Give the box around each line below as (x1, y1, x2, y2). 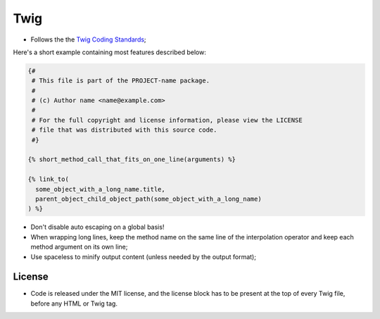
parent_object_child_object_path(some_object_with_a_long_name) (35, 195, 262, 203)
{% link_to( (27, 175, 70, 183)
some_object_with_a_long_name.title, (35, 185, 165, 193)
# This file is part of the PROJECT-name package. (32, 77, 210, 85)
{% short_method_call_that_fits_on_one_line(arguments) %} (27, 156, 236, 163)
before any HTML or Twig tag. (30, 299, 118, 308)
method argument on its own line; (30, 243, 128, 251)
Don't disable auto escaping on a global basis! (30, 223, 165, 232)
